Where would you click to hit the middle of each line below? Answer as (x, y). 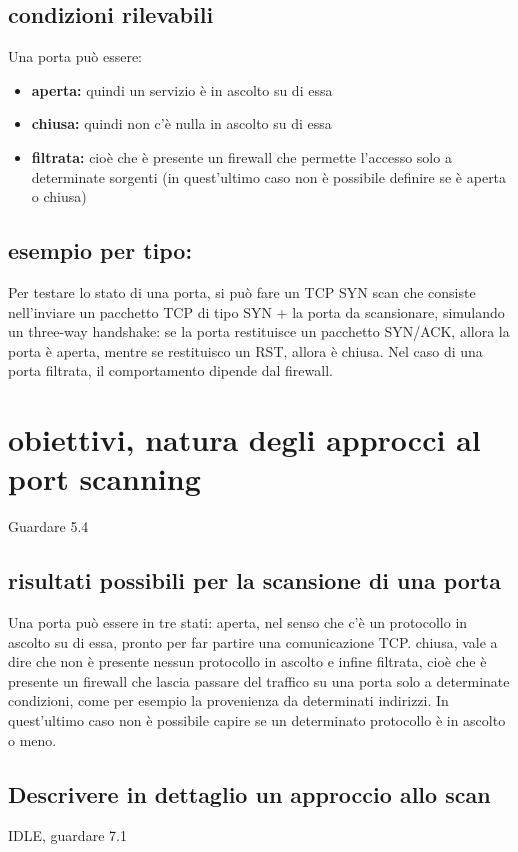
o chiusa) (59, 196)
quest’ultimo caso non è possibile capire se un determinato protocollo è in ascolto (257, 720)
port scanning (104, 478)
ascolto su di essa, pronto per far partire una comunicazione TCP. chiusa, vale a (253, 641)
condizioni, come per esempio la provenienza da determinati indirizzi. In (228, 700)
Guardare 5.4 (48, 526)
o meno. (32, 739)
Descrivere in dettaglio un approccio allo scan (249, 793)
